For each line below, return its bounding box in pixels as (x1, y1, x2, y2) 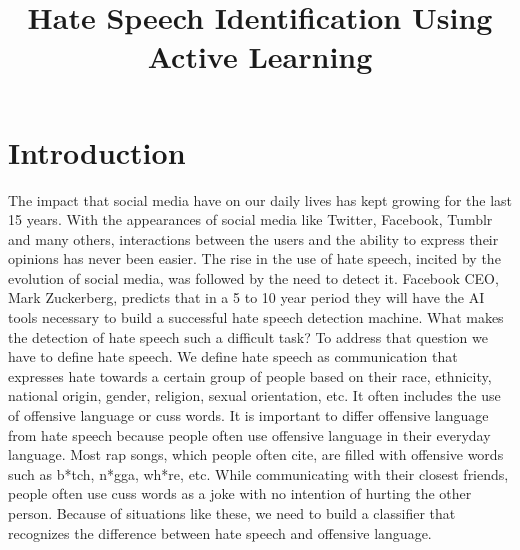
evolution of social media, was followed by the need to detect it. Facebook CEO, (8, 267, 499, 288)
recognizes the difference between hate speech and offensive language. (8, 522, 432, 543)
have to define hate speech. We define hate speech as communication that (8, 346, 458, 367)
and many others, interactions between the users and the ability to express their (8, 228, 499, 249)
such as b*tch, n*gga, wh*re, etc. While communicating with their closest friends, (8, 463, 509, 484)
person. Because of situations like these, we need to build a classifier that (8, 503, 456, 523)
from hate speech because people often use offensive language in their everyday (8, 424, 491, 445)
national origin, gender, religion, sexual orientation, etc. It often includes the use (8, 385, 501, 406)
